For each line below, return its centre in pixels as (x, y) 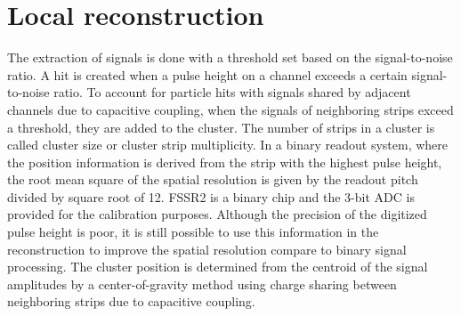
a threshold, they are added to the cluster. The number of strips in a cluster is (221, 127)
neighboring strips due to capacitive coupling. (131, 301)
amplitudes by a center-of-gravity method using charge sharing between (202, 284)
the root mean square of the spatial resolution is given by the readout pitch (213, 179)
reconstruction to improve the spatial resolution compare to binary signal (207, 249)
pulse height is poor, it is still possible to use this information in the (193, 232)
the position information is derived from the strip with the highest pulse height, (225, 162)
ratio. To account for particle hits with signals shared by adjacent (232, 92)
